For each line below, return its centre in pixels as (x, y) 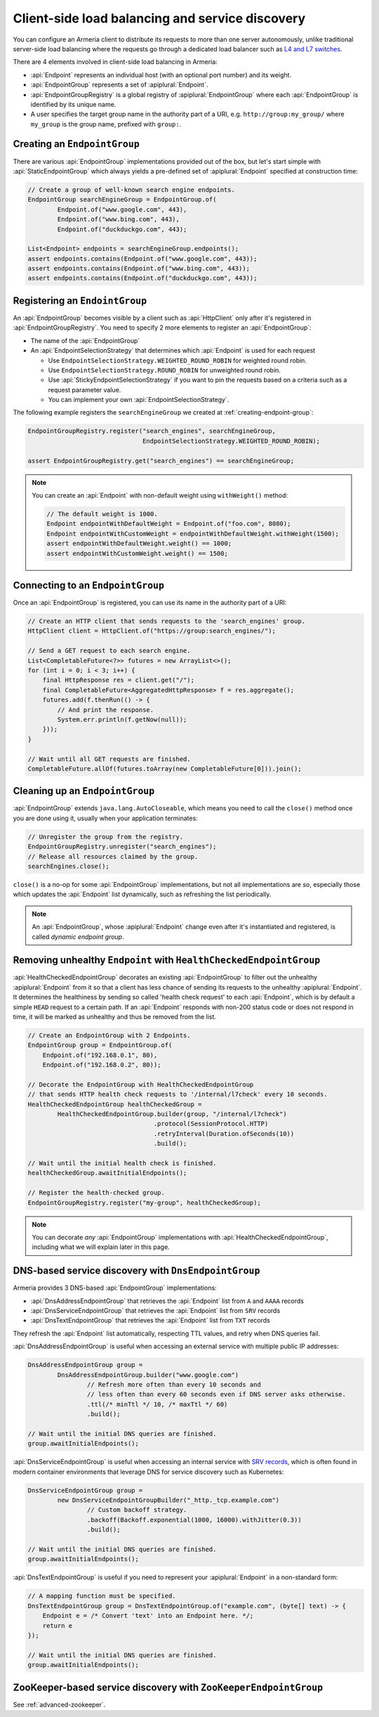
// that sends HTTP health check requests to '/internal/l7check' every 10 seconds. (178, 1094)
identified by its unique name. (73, 104)
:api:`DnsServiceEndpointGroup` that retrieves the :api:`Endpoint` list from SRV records (155, 1311)
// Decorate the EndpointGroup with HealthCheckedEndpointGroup (141, 1084)
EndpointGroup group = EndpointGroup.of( (100, 1045)
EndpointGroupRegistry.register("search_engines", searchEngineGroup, (152, 431)
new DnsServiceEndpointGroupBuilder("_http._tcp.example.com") (168, 1500)
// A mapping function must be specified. (102, 1596)
